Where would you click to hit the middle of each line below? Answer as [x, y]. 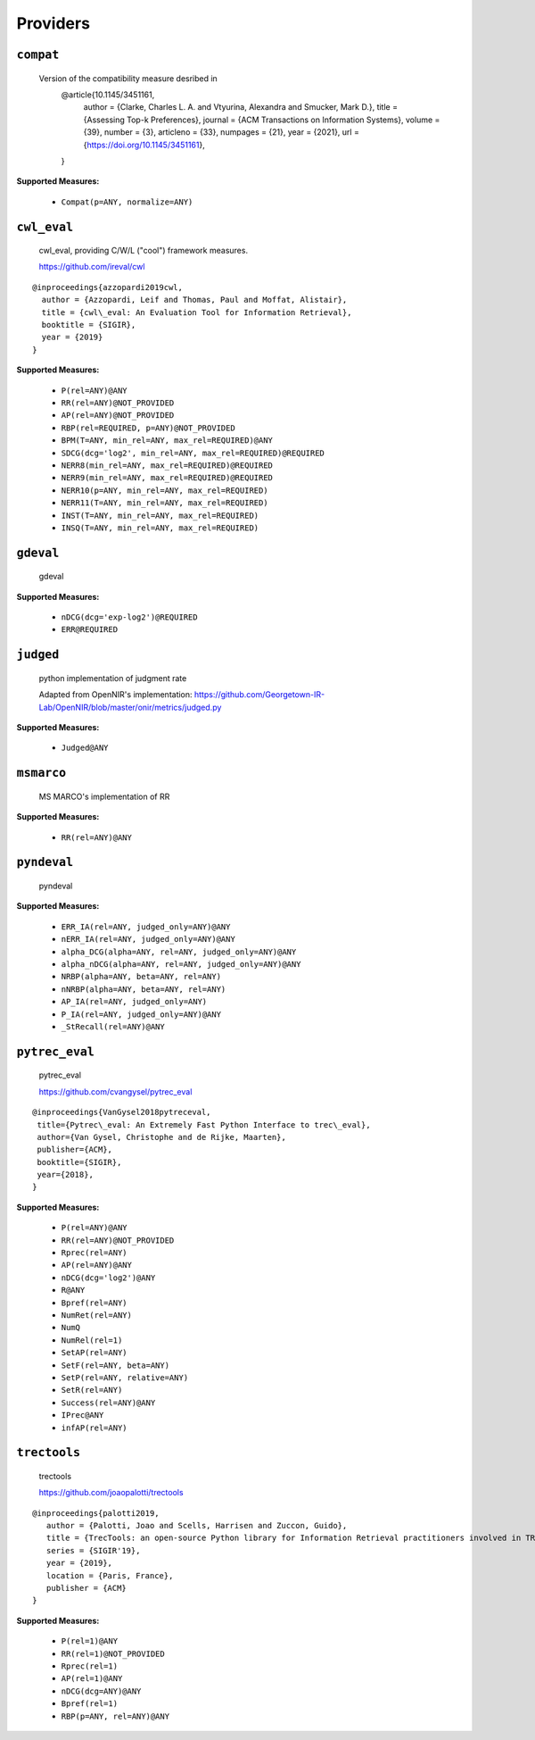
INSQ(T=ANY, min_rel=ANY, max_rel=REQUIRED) [160, 528]
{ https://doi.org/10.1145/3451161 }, [144, 145]
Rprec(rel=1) [90, 1666]
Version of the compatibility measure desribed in [128, 78]
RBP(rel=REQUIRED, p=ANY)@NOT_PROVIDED [148, 428]
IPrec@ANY [82, 1415]
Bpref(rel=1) [90, 1704]
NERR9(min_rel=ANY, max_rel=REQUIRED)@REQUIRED [167, 478]
